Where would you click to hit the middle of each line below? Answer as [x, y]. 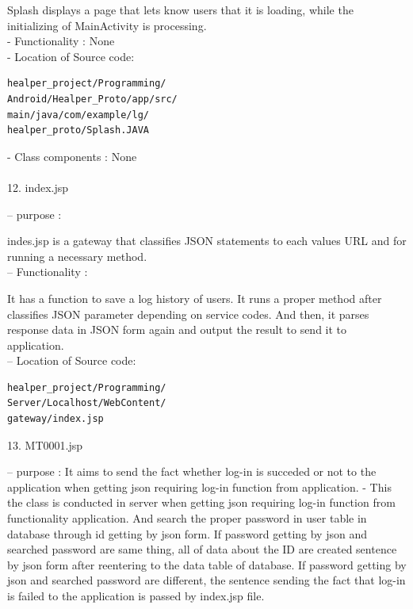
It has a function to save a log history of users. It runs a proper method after [195, 298]
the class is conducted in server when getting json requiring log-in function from [201, 502]
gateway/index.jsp [55, 419]
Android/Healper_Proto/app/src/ [92, 99]
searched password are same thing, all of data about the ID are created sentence [202, 549]
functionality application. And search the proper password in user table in [187, 518]
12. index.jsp [38, 187]
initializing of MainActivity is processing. [107, 25]
